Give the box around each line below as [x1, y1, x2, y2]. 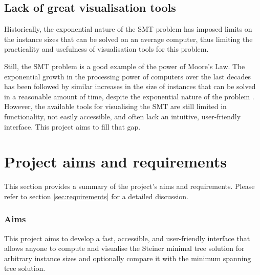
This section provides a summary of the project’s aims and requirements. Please [4, 181, 255, 192]
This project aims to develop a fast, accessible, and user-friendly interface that [4, 232, 250, 243]
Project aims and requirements [4, 151, 227, 172]
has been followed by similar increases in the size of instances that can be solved [4, 81, 256, 92]
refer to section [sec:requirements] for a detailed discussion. [4, 191, 188, 201]
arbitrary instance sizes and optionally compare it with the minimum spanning [4, 252, 251, 263]
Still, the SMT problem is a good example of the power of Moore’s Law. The [4, 60, 245, 71]
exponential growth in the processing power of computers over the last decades [4, 71, 251, 81]
